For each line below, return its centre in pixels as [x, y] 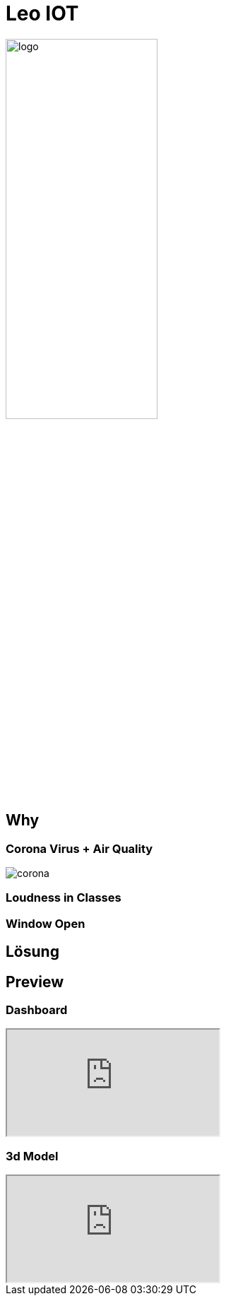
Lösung [32, 952]
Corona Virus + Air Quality [79, 848]
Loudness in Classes [64, 898]
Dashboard [37, 1009]
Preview [35, 982]
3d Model [32, 1156]
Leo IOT [42, 13]
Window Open [46, 923]
